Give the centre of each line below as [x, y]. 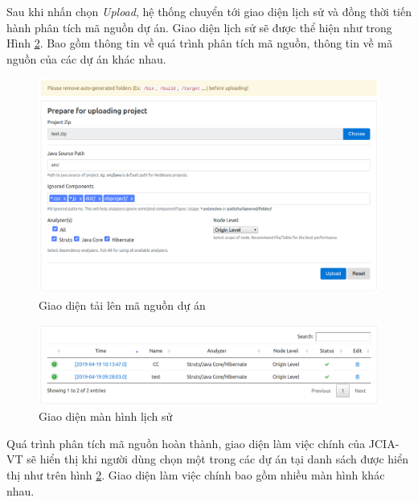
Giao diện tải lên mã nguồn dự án [122, 304]
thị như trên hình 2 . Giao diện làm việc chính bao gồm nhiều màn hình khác [196, 475]
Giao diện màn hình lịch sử [106, 416]
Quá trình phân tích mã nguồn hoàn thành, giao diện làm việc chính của [186, 443]
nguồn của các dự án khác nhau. [86, 58]
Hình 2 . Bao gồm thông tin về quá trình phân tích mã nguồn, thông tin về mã [200, 43]
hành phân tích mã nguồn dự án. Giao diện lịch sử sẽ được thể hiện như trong [199, 27]
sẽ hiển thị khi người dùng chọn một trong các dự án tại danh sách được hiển [217, 459]
